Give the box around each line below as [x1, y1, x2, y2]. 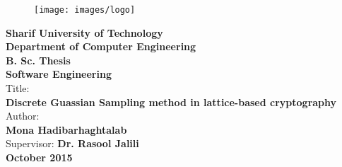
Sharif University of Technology [6, 25, 163, 40]
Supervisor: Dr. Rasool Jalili [6, 136, 139, 151]
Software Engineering [6, 67, 112, 81]
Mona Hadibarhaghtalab [6, 122, 127, 137]
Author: [6, 108, 40, 123]
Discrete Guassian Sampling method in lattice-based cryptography [6, 94, 337, 109]
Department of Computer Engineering [6, 39, 196, 54]
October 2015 [6, 150, 73, 164]
